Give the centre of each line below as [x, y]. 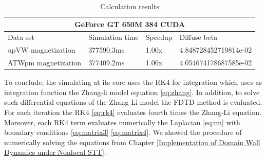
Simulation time [113, 37]
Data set [21, 37]
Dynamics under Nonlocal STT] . [55, 152]
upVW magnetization [42, 50]
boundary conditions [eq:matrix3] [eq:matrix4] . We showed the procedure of [123, 132]
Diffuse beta [198, 37]
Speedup [159, 37]
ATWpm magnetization [45, 63]
